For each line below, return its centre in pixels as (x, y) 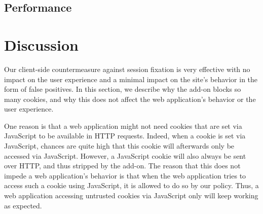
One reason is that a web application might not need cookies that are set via (123, 126)
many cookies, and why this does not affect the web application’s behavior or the (130, 99)
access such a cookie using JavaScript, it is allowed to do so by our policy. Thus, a (131, 185)
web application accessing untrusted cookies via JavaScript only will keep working (131, 195)
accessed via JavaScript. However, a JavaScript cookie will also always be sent (125, 155)
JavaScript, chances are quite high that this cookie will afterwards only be (119, 146)
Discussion (41, 44)
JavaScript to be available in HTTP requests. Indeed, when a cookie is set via (125, 136)
